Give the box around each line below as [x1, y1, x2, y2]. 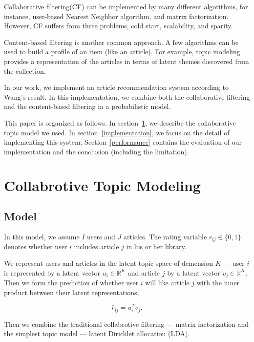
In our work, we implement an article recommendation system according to [4, 82, 229, 92]
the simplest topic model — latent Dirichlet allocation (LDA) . [4, 328, 190, 339]
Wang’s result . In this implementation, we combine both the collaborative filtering [4, 91, 250, 102]
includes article [74, 241, 119, 252]
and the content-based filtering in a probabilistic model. [4, 101, 171, 111]
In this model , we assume [4, 231, 80, 241]
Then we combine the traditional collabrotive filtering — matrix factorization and [4, 319, 249, 329]
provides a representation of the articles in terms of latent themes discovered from [4, 56, 249, 66]
